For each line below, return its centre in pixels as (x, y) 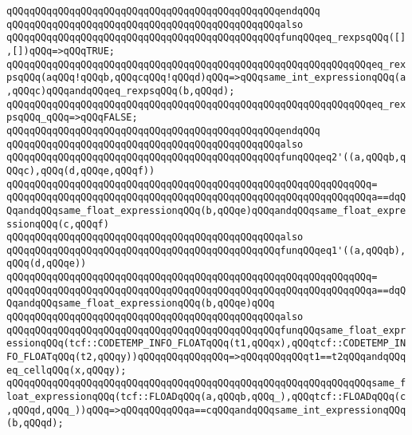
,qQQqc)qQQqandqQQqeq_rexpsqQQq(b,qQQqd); (121, 91)
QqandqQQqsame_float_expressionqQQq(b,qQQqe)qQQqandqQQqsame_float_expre (206, 210)
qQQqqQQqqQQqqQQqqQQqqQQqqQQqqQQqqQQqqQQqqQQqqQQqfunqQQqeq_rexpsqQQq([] (206, 38)
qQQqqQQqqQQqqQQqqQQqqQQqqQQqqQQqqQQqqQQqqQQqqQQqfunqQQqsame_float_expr (206, 330)
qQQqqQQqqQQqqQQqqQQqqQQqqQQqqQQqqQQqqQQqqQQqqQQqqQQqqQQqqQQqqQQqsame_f (206, 384)
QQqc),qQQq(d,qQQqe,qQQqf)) (81, 170)
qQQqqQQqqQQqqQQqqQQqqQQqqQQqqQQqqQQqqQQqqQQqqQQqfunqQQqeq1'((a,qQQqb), (206, 250)
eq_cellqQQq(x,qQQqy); (67, 370)
